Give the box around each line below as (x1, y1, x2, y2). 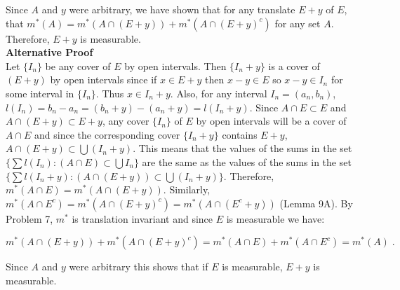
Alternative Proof (6, 45, 93, 60)
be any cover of (45, 58, 111, 73)
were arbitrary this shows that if (69, 259, 208, 274)
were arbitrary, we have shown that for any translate (69, 2, 295, 16)
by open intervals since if (50, 72, 157, 87)
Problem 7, (6, 211, 53, 226)
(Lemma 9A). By (279, 195, 353, 210)
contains (222, 127, 258, 141)
